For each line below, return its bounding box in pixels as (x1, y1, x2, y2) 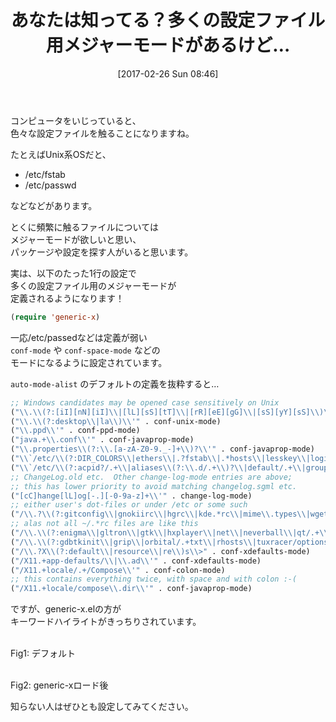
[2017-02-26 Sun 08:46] (117, 67, 219, 80)
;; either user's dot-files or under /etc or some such (10, 500, 248, 510)
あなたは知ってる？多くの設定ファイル (10, 9, 326, 32)
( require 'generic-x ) (10, 312, 101, 322)
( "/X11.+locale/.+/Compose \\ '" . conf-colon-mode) (10, 565, 226, 575)
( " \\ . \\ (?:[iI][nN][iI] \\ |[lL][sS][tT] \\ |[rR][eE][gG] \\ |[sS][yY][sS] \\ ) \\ (10, 407, 333, 417)
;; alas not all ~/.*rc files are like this (10, 519, 199, 529)
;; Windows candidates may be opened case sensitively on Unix (10, 397, 280, 408)
